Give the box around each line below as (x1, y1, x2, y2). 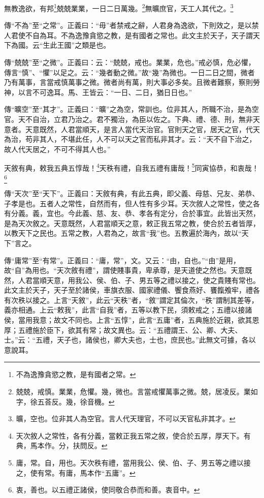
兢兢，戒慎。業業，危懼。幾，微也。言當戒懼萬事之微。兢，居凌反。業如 (16, 386, 258, 397)
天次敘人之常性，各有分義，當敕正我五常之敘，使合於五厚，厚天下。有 (16, 430, 251, 441)
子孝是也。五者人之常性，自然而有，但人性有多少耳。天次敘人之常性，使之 (4, 198, 253, 208)
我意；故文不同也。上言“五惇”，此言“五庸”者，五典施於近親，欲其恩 (32, 315, 259, 325)
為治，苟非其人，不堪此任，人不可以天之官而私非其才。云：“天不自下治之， (4, 134, 256, 144)
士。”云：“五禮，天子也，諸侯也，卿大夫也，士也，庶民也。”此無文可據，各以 (4, 334, 256, 345)
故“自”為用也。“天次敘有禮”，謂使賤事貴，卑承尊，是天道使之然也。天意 (4, 265, 245, 275)
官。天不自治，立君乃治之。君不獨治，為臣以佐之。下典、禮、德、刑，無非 (4, 114, 253, 124)
